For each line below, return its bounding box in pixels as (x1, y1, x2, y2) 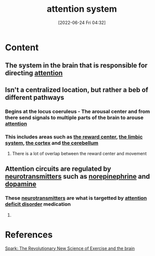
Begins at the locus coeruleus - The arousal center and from (5, 108, 150, 115)
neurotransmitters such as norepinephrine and (5, 172, 150, 181)
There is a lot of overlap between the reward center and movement (12, 150, 147, 156)
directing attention (5, 69, 63, 77)
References (5, 229, 53, 240)
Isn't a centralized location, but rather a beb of (5, 86, 149, 94)
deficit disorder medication (5, 201, 71, 208)
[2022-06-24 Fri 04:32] (58, 20, 106, 25)
